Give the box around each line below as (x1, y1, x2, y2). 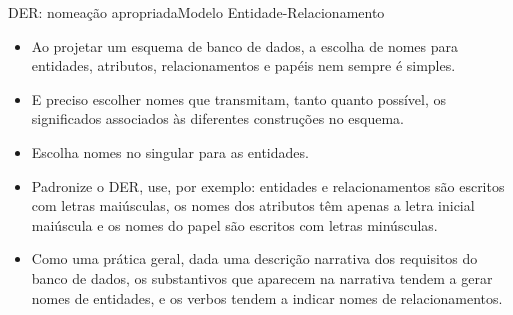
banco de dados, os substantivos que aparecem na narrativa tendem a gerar (31, 267, 493, 288)
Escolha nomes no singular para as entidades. (31, 141, 309, 162)
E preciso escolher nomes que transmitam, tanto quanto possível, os (31, 88, 446, 109)
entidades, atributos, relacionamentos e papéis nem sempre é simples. (31, 55, 456, 76)
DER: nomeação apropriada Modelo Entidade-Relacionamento (8, 2, 385, 22)
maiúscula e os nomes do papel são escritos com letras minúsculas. (31, 214, 438, 235)
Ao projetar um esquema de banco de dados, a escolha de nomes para (31, 35, 459, 56)
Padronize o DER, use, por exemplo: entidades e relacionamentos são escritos (31, 175, 505, 196)
